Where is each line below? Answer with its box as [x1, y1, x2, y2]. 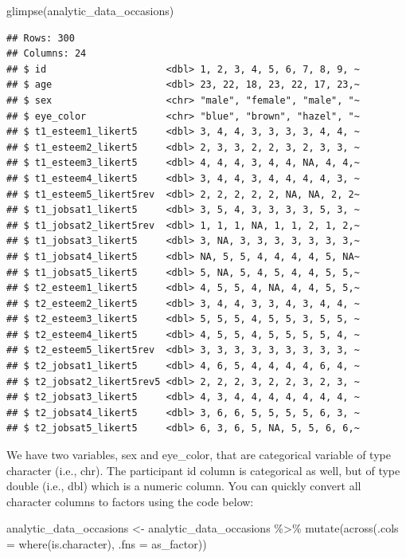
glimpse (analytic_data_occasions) [6, 2, 174, 18]
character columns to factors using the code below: [6, 493, 254, 509]
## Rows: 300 [6, 32, 75, 44]
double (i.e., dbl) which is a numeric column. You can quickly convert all [6, 477, 361, 494]
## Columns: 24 [6, 48, 87, 60]
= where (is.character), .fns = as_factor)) [6, 536, 207, 552]
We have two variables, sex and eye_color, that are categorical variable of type [6, 446, 391, 463]
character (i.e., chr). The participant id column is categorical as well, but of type [6, 462, 400, 478]
